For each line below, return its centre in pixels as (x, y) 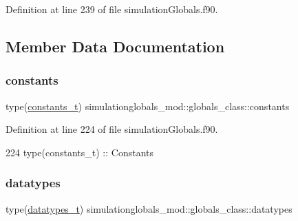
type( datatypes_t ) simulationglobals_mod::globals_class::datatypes (149, 208)
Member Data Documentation (115, 46)
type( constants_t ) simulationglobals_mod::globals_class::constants (148, 106)
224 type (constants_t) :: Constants (79, 152)
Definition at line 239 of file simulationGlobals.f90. (112, 9)
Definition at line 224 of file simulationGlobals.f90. (112, 129)
